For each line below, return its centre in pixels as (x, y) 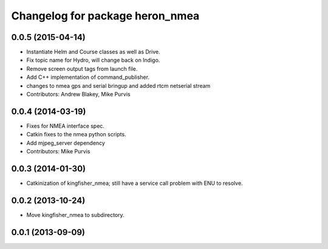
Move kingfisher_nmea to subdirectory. (75, 214)
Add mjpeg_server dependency (66, 143)
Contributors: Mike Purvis (58, 151)
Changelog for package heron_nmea (105, 16)
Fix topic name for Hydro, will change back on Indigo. (93, 60)
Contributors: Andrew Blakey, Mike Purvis (78, 95)
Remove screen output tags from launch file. (82, 68)
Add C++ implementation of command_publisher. (88, 77)
